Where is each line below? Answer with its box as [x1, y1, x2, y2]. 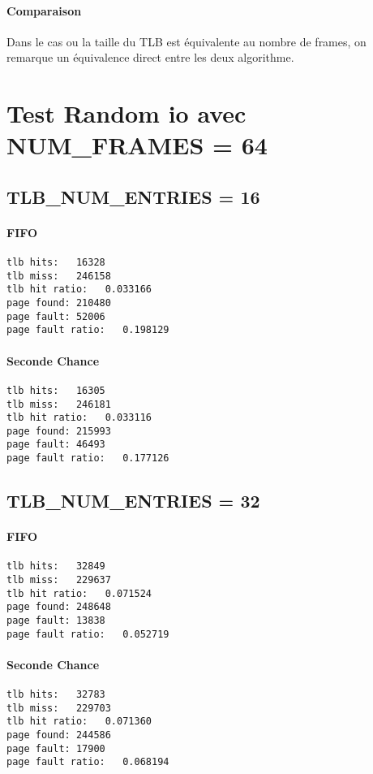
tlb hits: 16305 [6, 384, 105, 396]
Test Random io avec [6, 97, 247, 130]
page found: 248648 [6, 601, 111, 613]
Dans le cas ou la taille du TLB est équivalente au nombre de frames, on [6, 32, 367, 50]
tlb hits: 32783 [6, 689, 105, 701]
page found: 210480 [6, 297, 111, 309]
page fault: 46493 [6, 439, 105, 451]
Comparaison [6, 2, 82, 19]
